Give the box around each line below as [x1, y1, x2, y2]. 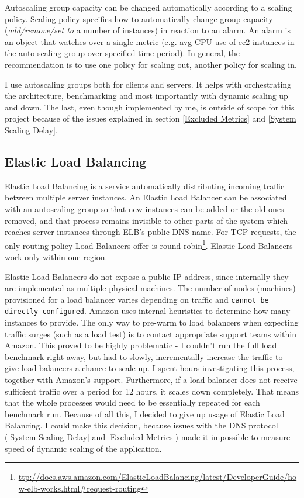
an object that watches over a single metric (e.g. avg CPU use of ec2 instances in [5, 35, 295, 47]
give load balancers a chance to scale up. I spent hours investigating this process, [5, 362, 295, 374]
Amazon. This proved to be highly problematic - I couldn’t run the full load [5, 339, 277, 351]
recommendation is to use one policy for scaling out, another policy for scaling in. [5, 58, 297, 70]
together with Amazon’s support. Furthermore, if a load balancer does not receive [5, 373, 298, 386]
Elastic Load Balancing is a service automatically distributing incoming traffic [5, 179, 285, 192]
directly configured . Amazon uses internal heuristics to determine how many [5, 305, 291, 317]
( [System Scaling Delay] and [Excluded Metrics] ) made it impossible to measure [5, 430, 291, 442]
